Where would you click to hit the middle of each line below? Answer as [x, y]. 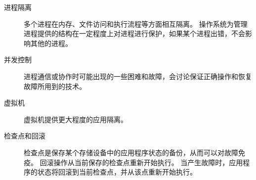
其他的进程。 [51, 43]
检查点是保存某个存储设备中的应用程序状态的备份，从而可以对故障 [131, 152]
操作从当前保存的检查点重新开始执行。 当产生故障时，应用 [148, 162]
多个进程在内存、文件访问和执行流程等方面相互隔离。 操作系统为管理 [136, 23]
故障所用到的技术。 [55, 86]
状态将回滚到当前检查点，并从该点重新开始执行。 [117, 172]
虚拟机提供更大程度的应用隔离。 [76, 119]
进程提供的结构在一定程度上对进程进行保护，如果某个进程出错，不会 [134, 33]
